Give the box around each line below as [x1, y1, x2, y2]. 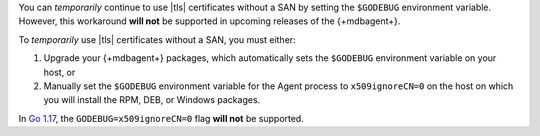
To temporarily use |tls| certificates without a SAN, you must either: [18, 33, 296, 45]
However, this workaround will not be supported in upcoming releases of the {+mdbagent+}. [18, 15, 401, 27]
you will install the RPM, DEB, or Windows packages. [43, 94, 261, 106]
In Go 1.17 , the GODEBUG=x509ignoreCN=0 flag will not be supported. [18, 112, 304, 124]
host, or [43, 66, 76, 78]
